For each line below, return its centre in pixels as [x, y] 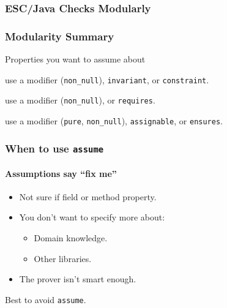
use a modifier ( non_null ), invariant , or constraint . [107, 79]
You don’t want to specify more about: [92, 217]
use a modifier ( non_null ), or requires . [80, 100]
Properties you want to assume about [75, 59]
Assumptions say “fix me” [61, 173]
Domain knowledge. [71, 238]
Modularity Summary [60, 36]
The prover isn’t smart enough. [78, 279]
